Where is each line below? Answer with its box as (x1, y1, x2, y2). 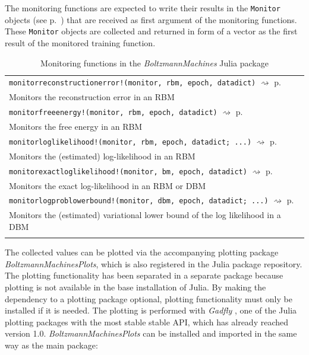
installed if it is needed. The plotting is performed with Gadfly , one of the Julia (5, 304, 297, 316)
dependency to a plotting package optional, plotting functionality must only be (5, 292, 292, 305)
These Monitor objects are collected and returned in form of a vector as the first (5, 25, 298, 37)
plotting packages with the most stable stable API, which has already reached (5, 315, 289, 328)
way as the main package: (5, 338, 98, 351)
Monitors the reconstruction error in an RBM (9, 91, 175, 103)
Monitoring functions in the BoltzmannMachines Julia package (40, 56, 269, 69)
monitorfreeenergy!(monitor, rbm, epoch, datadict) (9, 108, 217, 117)
